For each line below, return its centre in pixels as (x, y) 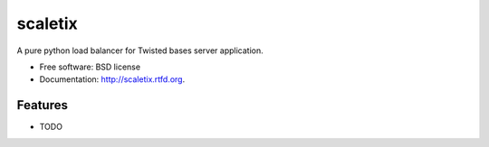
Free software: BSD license (90, 67)
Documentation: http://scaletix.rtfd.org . (112, 79)
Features (42, 105)
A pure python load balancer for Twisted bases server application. (140, 51)
